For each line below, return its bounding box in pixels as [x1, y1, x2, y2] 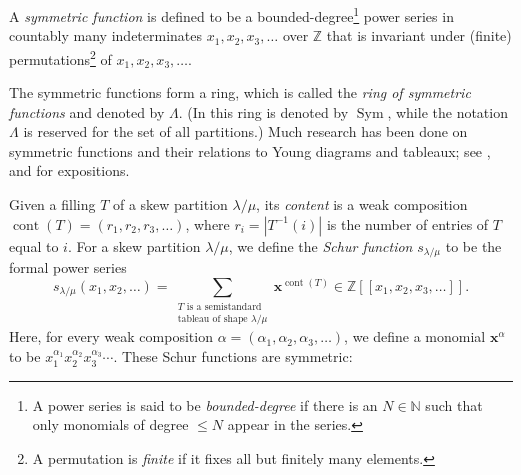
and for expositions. [9, 160, 130, 181]
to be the [445, 235, 502, 256]
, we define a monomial [344, 326, 486, 347]
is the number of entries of [326, 213, 489, 234]
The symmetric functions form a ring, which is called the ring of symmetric [9, 82, 471, 103]
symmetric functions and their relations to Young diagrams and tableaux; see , [9, 140, 491, 161]
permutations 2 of [9, 45, 112, 69]
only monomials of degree [32, 414, 189, 435]
